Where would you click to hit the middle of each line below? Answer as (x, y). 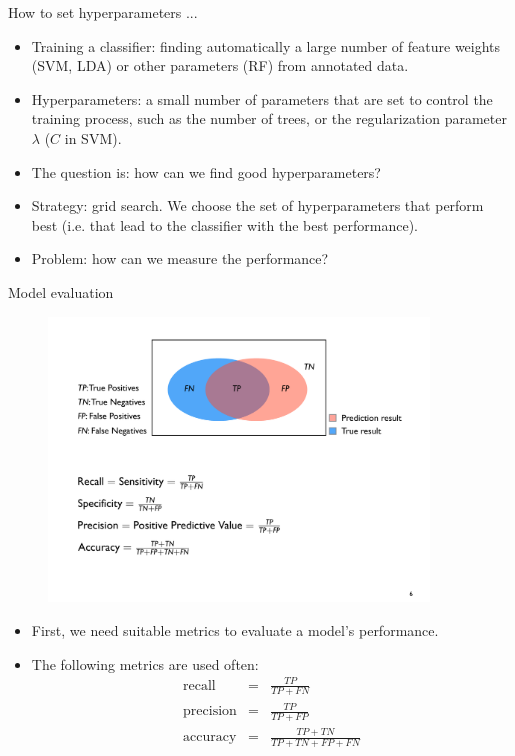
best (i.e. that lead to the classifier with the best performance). (224, 224)
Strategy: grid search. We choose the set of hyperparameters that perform (257, 205)
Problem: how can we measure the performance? (180, 258)
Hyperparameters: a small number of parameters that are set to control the (262, 98)
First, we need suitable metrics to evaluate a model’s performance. (235, 629)
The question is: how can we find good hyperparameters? (206, 171)
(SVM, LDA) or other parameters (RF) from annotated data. (220, 65)
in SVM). (93, 137)
